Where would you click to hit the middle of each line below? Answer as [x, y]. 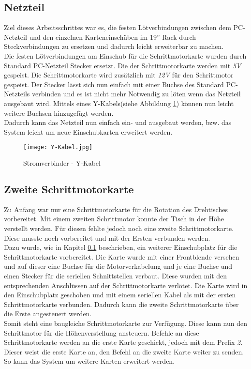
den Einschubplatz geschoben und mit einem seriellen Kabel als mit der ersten [120, 295]
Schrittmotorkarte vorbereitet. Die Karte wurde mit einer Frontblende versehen [122, 256]
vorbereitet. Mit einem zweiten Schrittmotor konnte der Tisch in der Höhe [114, 219]
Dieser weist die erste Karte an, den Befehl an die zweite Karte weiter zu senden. [124, 351]
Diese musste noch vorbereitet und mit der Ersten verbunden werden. [107, 238]
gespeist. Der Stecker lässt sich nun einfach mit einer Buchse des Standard [114, 84]
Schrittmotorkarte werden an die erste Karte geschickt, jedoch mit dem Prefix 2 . [123, 342]
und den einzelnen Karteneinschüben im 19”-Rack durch [113, 37]
